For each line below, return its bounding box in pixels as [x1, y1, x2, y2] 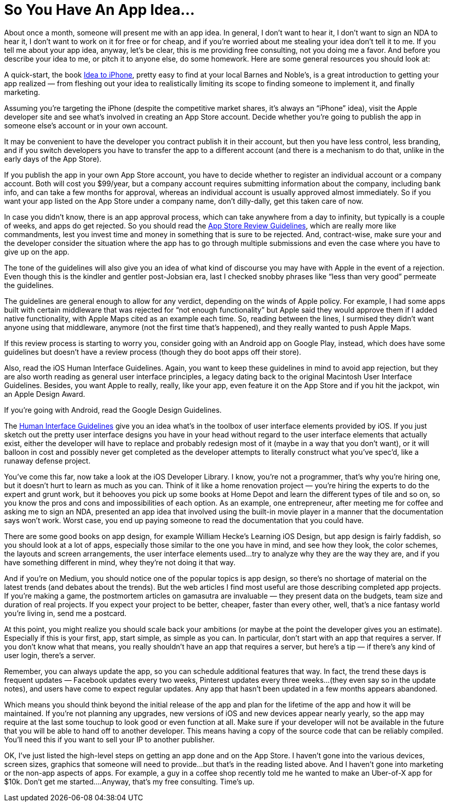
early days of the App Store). [4, 154, 102, 163]
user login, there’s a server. [4, 650, 95, 660]
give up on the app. [4, 247, 70, 256]
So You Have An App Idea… [4, 1, 195, 18]
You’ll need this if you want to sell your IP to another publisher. [4, 735, 215, 744]
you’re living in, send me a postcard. [4, 608, 127, 618]
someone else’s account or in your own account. [4, 121, 168, 130]
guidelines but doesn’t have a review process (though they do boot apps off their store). [4, 347, 301, 356]
